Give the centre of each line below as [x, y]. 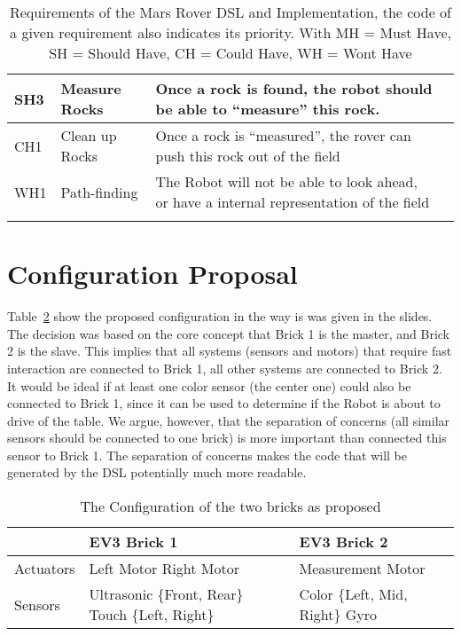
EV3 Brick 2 [344, 542]
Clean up [89, 135]
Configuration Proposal [152, 274]
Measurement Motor [362, 569]
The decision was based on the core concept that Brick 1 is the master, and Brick [229, 333]
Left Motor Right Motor [164, 569]
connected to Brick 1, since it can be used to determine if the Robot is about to [224, 403]
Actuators [45, 569]
